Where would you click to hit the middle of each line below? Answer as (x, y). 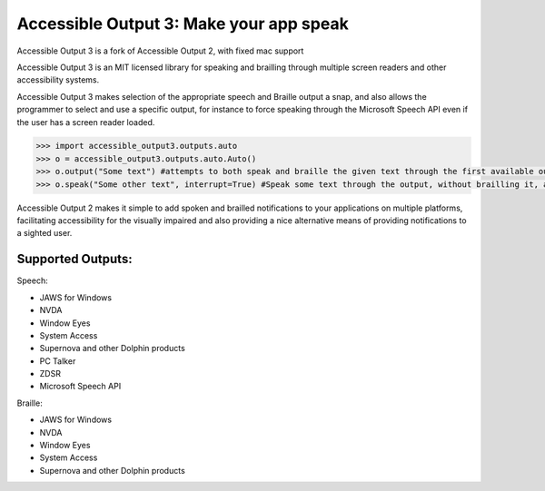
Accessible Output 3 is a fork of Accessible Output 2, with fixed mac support (160, 51)
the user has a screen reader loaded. (86, 122)
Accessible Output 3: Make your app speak (183, 24)
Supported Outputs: (74, 259)
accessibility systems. (58, 80)
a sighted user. (45, 233)
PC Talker (58, 361)
